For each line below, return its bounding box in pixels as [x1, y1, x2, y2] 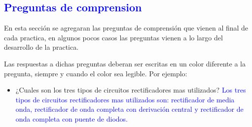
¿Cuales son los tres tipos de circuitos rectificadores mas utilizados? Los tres [15, 85, 246, 95]
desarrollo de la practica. [4, 42, 79, 52]
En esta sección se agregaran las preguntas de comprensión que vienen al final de [4, 23, 249, 33]
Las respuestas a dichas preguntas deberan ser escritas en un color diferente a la [4, 58, 246, 68]
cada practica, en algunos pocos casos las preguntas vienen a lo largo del [4, 32, 223, 42]
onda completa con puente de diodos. [15, 113, 128, 124]
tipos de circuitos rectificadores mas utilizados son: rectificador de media [15, 94, 235, 104]
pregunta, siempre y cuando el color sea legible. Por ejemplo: [4, 68, 187, 78]
